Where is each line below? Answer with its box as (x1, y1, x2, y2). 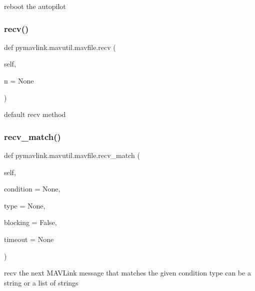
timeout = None (4, 233, 54, 244)
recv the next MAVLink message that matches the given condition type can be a (4, 267, 251, 278)
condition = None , (4, 183, 60, 194)
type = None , (4, 200, 45, 210)
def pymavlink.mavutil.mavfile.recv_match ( (4, 150, 140, 160)
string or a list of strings (4, 277, 78, 287)
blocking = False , (4, 217, 57, 227)
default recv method (4, 109, 66, 119)
